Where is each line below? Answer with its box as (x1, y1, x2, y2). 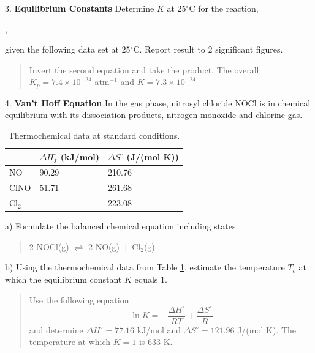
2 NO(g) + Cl (88, 240, 141, 253)
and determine (29, 323, 83, 336)
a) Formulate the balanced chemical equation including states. (5, 220, 238, 232)
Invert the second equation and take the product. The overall (29, 63, 259, 76)
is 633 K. (139, 335, 173, 348)
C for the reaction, (189, 2, 259, 14)
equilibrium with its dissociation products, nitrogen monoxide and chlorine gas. (5, 108, 303, 121)
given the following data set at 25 (5, 43, 131, 56)
